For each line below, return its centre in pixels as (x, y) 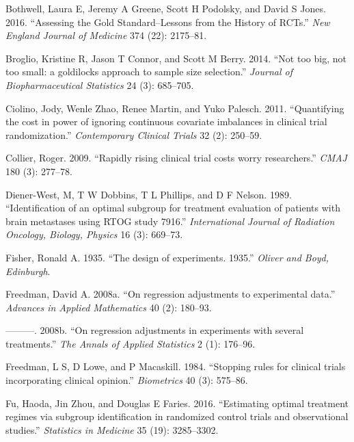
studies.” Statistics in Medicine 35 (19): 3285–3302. (112, 429)
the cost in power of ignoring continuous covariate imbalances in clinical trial (166, 121)
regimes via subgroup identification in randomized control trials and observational (177, 416)
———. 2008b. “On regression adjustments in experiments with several (155, 330)
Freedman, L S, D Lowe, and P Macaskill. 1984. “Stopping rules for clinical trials (176, 366)
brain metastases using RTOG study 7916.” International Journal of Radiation (170, 221)
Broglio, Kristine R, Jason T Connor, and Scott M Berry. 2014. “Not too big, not (176, 58)
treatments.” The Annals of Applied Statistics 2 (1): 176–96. (131, 343)
